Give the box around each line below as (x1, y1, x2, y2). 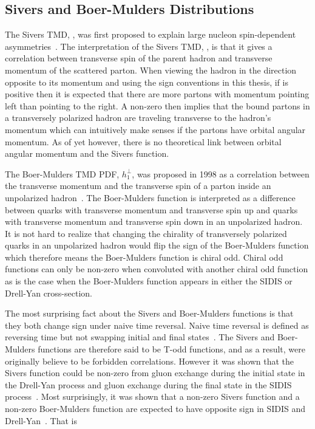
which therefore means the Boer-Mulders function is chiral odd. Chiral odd (5, 250, 283, 263)
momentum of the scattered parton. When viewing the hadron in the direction (5, 63, 297, 76)
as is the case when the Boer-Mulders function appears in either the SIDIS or (5, 275, 293, 287)
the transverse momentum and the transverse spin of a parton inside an (5, 179, 271, 192)
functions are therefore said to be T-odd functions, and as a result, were (38, 343, 305, 355)
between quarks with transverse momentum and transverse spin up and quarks (5, 203, 298, 216)
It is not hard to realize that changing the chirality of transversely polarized (5, 227, 287, 239)
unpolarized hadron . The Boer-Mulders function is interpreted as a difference (5, 191, 296, 204)
